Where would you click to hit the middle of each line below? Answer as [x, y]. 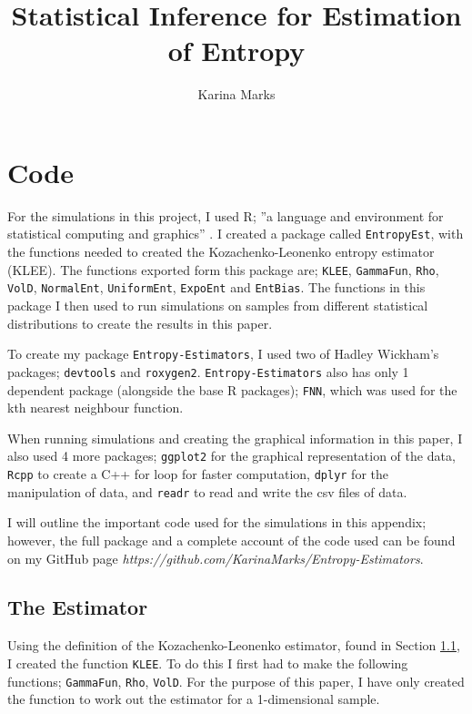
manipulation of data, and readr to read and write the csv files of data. [207, 491]
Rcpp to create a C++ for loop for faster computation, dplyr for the [198, 474]
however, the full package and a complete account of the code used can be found [231, 540]
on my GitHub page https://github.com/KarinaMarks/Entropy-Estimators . [216, 558]
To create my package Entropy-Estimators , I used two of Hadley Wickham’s [223, 354]
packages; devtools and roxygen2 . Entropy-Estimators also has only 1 [208, 371]
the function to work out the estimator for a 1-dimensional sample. [194, 699]
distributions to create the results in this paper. [140, 323]
